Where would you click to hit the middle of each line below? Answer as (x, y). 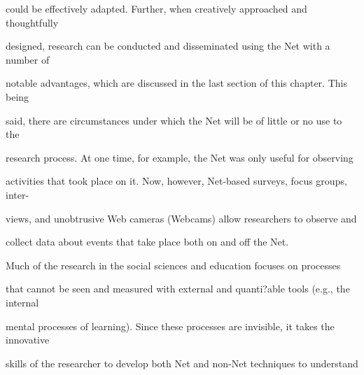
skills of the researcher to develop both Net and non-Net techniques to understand (182, 363)
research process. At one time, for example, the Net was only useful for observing (180, 157)
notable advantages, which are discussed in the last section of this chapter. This (176, 83)
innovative (28, 340)
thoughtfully (32, 22)
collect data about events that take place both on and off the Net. (147, 242)
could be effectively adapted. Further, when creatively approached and (156, 8)
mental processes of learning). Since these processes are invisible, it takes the (170, 326)
